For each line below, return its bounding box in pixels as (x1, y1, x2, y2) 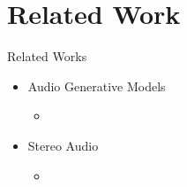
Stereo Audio (27, 136, 99, 154)
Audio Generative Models (27, 76, 166, 95)
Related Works (7, 47, 87, 66)
